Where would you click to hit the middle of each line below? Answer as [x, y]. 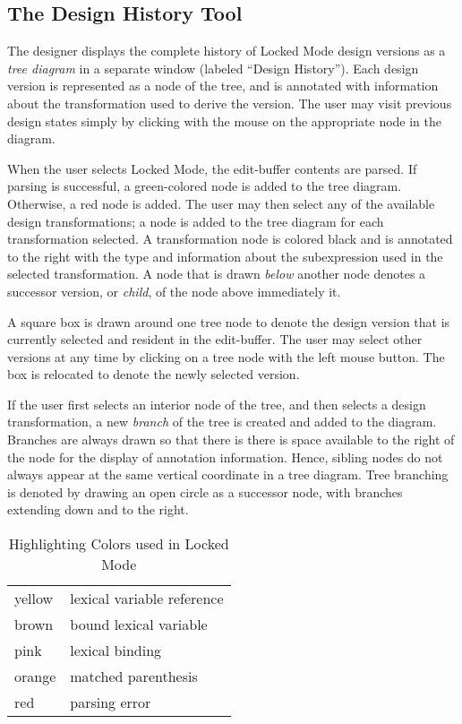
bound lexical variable [139, 625]
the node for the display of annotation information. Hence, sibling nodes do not [225, 457]
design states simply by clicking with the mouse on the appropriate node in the [225, 121]
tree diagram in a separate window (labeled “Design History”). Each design [213, 68]
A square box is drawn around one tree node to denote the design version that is [229, 321]
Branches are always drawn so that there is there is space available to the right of [231, 440]
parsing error [111, 702]
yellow [34, 599]
